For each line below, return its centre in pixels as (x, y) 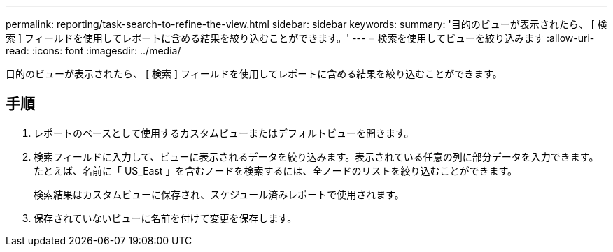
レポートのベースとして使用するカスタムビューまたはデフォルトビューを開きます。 (224, 133)
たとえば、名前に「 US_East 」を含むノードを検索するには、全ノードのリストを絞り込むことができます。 (275, 170)
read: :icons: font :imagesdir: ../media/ (93, 51)
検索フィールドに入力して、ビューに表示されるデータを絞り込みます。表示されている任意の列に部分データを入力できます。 (316, 156)
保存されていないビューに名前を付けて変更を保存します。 (165, 218)
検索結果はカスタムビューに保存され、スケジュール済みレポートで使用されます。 (219, 194)
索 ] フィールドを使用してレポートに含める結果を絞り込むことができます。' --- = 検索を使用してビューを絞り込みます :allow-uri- (300, 38)
